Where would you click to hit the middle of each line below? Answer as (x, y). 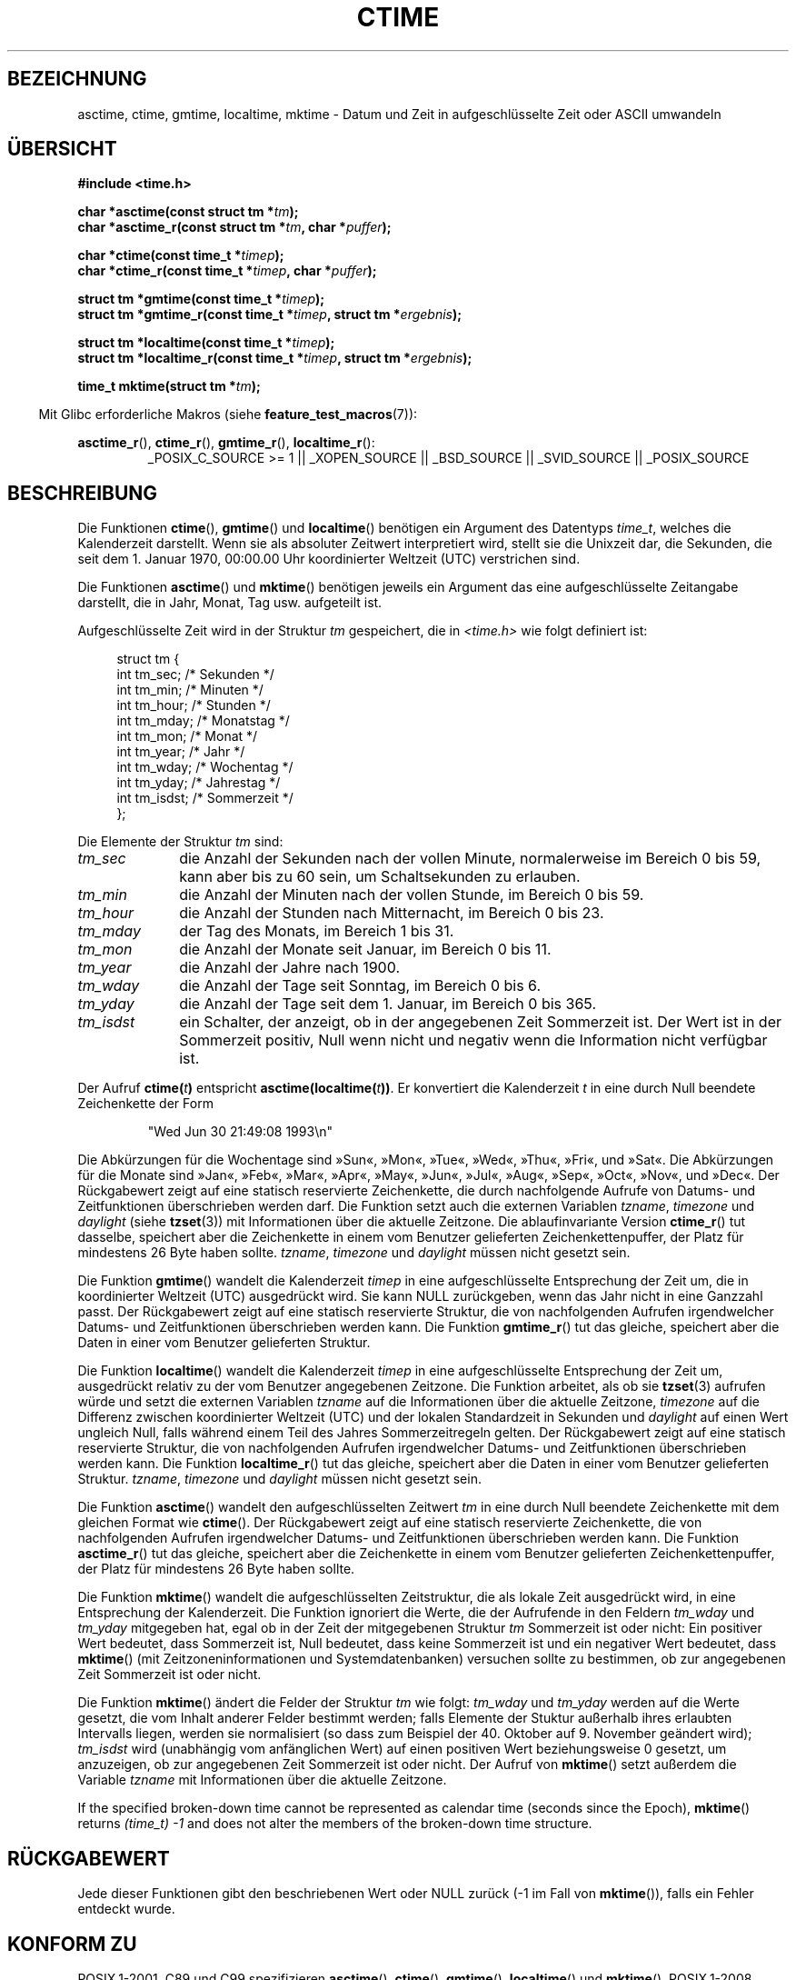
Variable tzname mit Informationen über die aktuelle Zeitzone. (262, 1780)
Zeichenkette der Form (145, 1104)
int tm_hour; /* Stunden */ (194, 705)
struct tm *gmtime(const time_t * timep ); (201, 299)
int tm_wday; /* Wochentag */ (205, 767)
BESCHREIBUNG (83, 493)
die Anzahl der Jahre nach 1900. (290, 968)
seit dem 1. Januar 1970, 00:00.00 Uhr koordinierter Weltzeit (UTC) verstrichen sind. (329, 559)
